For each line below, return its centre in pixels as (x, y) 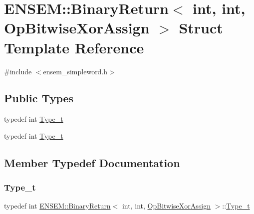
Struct (201, 28)
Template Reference (74, 47)
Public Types (39, 98)
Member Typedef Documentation (92, 162)
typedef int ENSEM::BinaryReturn (57, 206)
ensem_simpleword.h (75, 71)
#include (18, 71)
